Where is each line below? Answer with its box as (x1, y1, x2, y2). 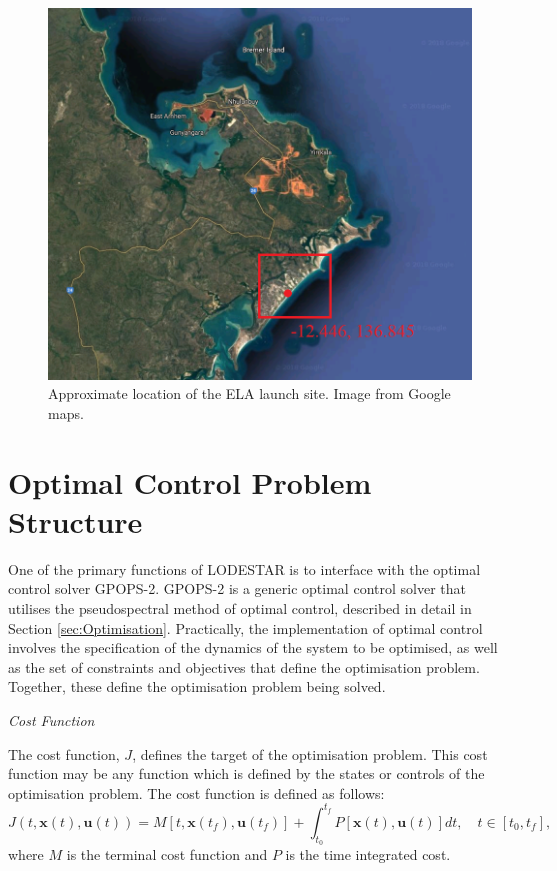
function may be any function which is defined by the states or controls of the (8, 763, 485, 784)
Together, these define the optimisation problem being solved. (8, 676, 386, 697)
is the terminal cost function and (66, 844, 268, 865)
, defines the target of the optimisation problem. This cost (132, 743, 488, 764)
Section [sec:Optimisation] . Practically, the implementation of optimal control (8, 617, 483, 638)
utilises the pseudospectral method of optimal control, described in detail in (8, 598, 472, 618)
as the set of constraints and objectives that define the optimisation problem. (8, 656, 480, 677)
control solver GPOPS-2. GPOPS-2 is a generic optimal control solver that (8, 578, 466, 599)
